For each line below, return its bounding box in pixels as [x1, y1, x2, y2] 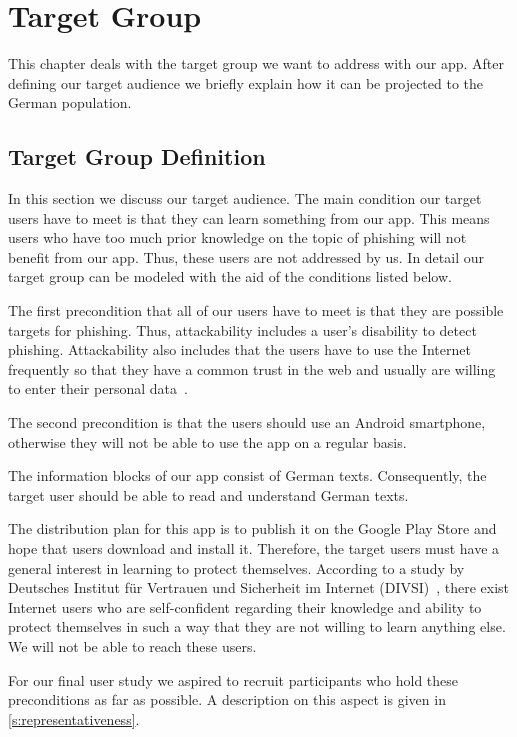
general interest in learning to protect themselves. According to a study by [8, 557, 465, 578]
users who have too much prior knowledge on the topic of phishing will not [8, 227, 467, 248]
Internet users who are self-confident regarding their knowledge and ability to [8, 596, 482, 617]
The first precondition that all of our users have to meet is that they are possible [8, 300, 504, 321]
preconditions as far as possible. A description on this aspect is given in [8, 689, 446, 710]
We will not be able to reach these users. [8, 635, 257, 656]
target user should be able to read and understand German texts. [8, 484, 409, 505]
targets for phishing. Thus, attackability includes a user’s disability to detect [8, 319, 477, 340]
